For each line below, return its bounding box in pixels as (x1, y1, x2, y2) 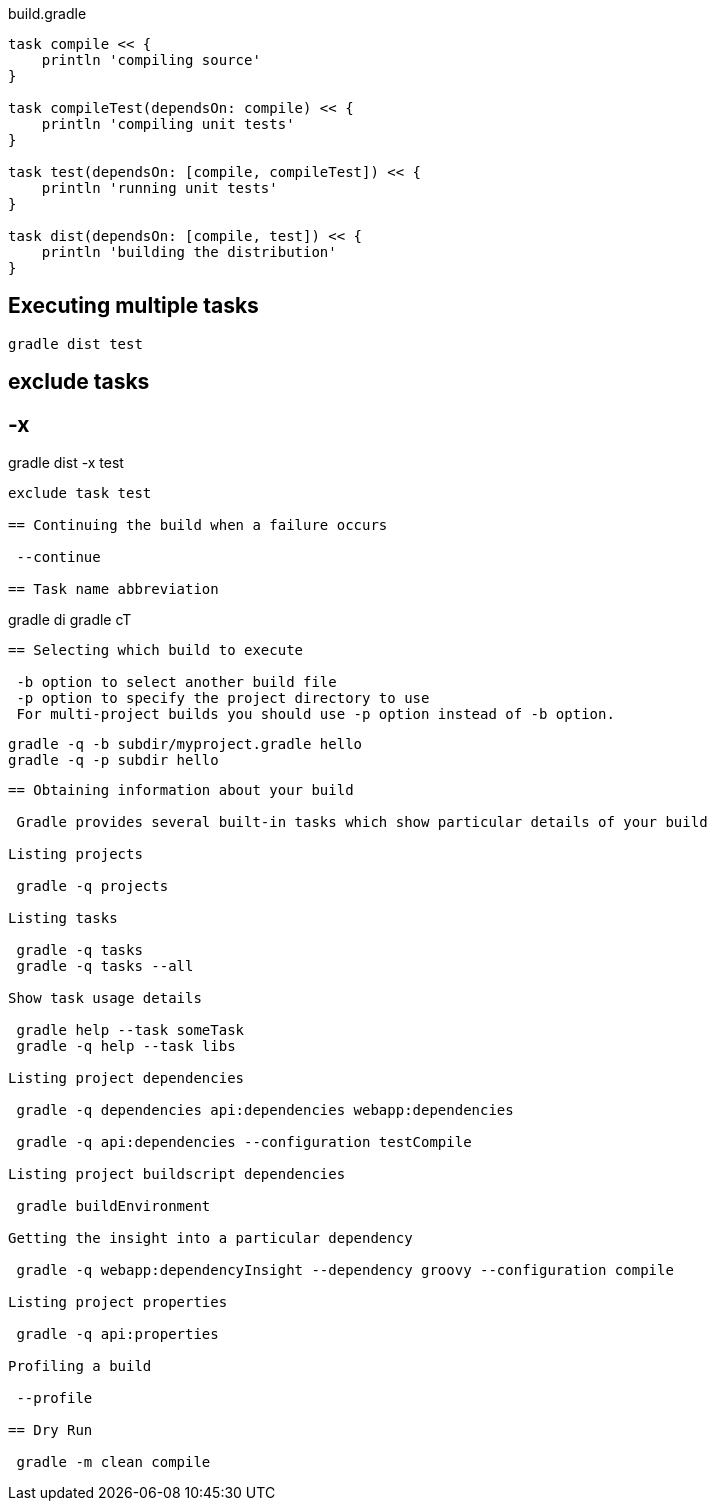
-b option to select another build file (16, 674, 337, 691)
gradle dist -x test (8, 454, 124, 472)
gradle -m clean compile (16, 1454, 211, 1471)
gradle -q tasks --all (16, 958, 194, 975)
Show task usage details (8, 990, 202, 1007)
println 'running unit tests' (41, 180, 278, 196)
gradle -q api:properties (16, 1326, 219, 1343)
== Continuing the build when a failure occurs (8, 517, 388, 534)
